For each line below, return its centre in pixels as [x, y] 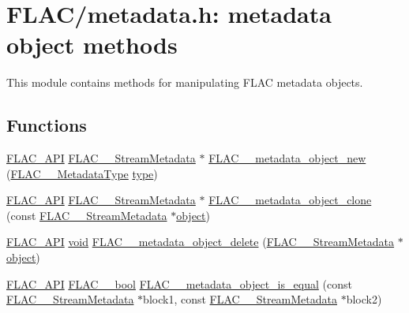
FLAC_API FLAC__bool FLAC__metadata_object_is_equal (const [179, 283]
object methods [92, 45]
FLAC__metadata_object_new [287, 158]
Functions [47, 125]
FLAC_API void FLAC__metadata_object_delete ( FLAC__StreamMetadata [201, 242]
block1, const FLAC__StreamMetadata [240, 299]
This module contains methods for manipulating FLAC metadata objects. [185, 82]
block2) [364, 299]
